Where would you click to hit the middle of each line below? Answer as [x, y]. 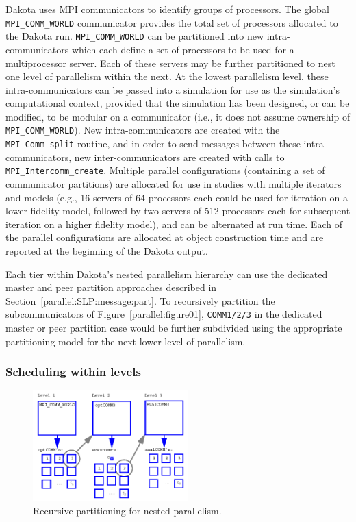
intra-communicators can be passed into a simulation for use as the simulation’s [173, 89]
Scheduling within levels [73, 372]
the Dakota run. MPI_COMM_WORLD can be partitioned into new [135, 36]
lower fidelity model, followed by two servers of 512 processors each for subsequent [178, 211]
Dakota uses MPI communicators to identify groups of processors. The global [167, 9]
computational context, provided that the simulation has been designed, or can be [178, 103]
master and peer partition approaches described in [111, 287]
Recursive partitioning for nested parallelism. [127, 510]
